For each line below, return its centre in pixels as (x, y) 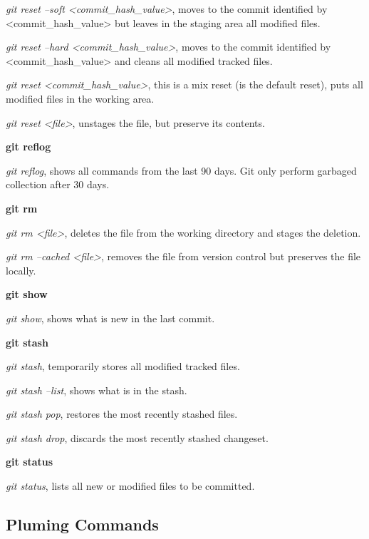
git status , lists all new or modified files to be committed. (130, 486)
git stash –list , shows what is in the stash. (97, 390)
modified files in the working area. (80, 98)
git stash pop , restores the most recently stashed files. (122, 414)
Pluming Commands (82, 524)
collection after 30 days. (58, 184)
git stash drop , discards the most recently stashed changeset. (137, 437)
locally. (21, 270)
